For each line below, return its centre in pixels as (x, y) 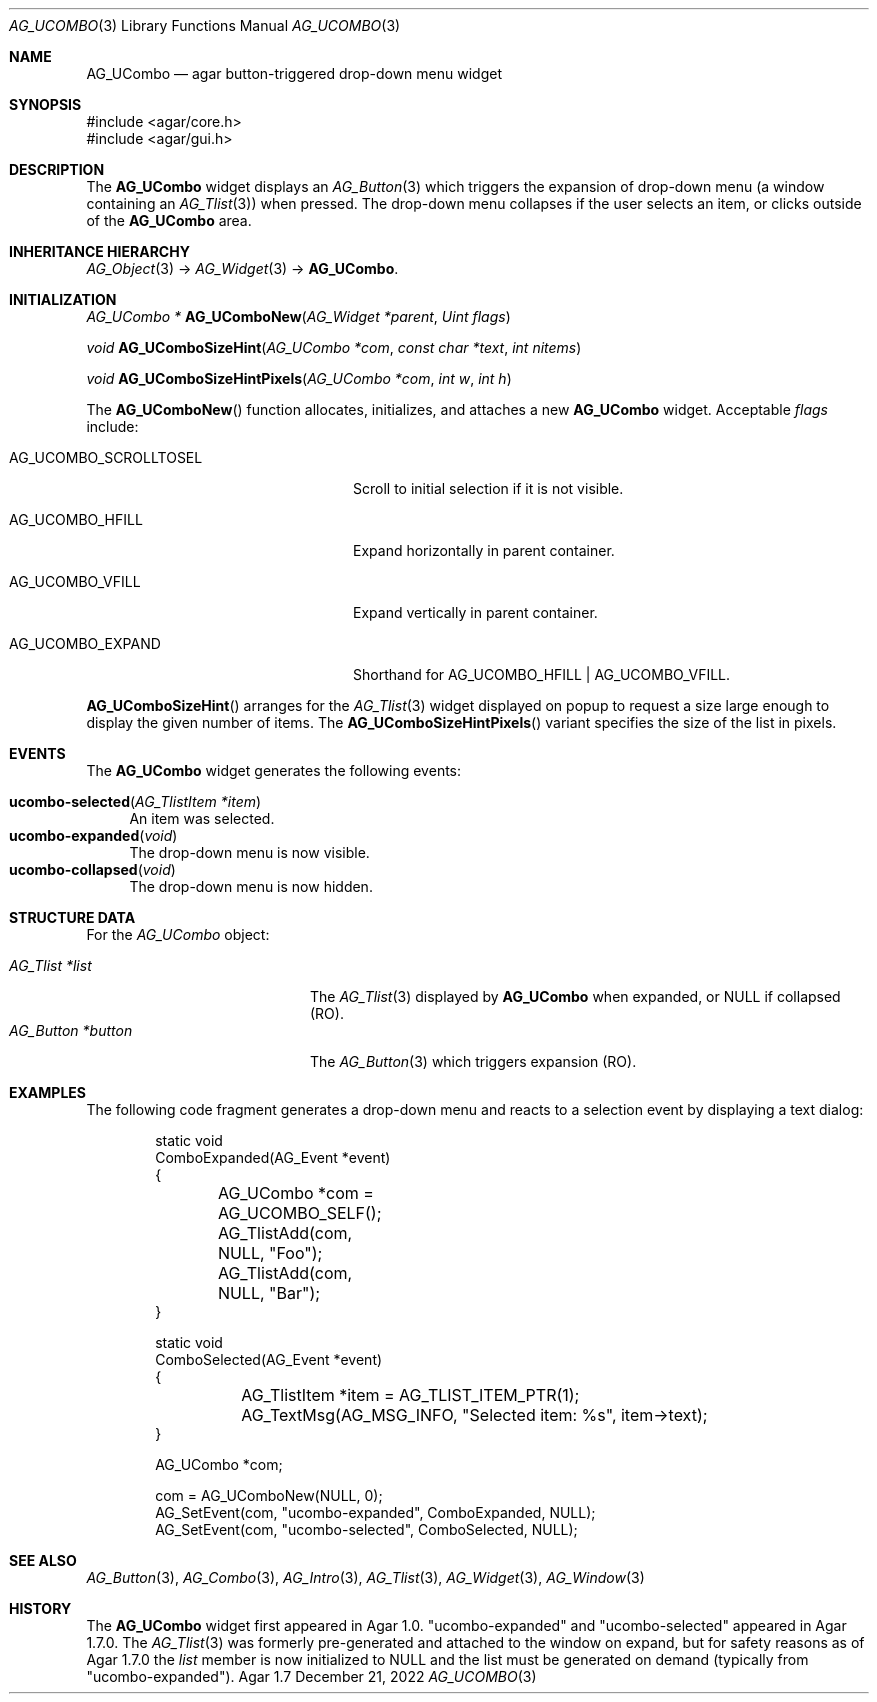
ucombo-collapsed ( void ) (92, 869)
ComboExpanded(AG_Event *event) (273, 1157)
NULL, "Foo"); (270, 1253)
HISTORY (40, 1608)
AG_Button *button (71, 1030)
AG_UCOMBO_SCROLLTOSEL (106, 457)
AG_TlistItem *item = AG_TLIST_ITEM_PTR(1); (410, 1395)
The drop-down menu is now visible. (249, 852)
